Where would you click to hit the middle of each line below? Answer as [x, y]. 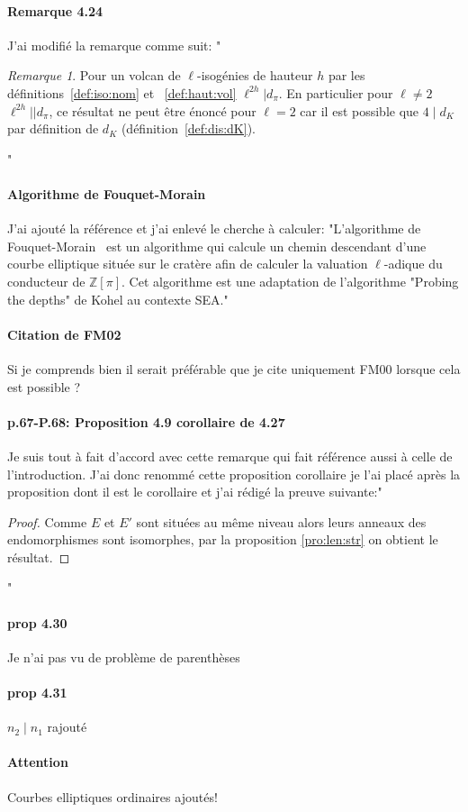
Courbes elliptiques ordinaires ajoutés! [112, 796]
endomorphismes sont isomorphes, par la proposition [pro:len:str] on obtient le [223, 539]
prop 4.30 [37, 622]
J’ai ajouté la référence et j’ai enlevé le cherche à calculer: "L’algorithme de [214, 228]
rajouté [67, 727]
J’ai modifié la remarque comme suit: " [114, 45]
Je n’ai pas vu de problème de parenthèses [124, 657]
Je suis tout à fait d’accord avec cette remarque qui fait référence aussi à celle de [230, 456]
